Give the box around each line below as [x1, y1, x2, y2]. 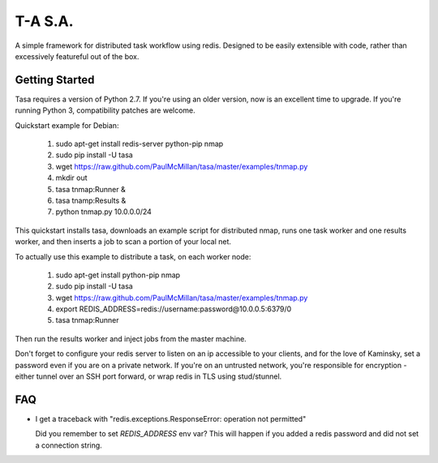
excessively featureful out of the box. [15, 51, 140, 61]
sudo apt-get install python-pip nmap [55, 270, 181, 280]
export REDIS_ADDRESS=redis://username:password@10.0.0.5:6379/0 [55, 304, 292, 314]
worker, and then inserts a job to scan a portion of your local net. [15, 237, 231, 247]
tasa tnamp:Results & [55, 195, 127, 205]
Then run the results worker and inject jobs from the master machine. [15, 333, 247, 344]
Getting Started [15, 73, 95, 87]
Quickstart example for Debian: [15, 120, 119, 130]
